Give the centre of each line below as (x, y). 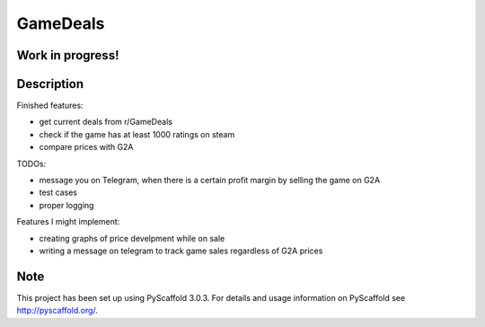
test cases (58, 192)
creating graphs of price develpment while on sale (132, 238)
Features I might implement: (68, 222)
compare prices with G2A (86, 147)
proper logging (66, 205)
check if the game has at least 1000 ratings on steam (137, 134)
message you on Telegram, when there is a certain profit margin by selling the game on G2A (210, 181)
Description (50, 84)
